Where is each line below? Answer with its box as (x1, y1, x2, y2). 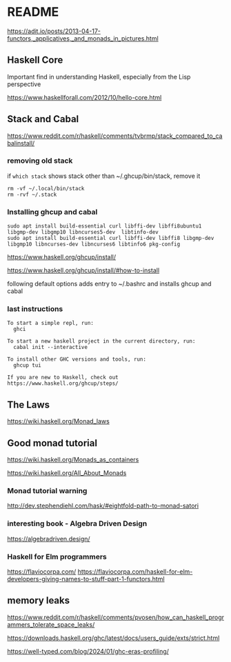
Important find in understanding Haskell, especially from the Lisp (7, 72, 191, 81)
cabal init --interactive (13, 344, 88, 351)
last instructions (7, 304, 63, 314)
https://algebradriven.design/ (7, 534, 91, 543)
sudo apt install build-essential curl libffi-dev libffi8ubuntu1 (7, 223, 202, 230)
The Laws (7, 399, 50, 410)
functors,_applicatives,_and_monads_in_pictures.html (7, 34, 159, 42)
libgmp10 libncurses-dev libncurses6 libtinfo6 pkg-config (7, 241, 181, 248)
